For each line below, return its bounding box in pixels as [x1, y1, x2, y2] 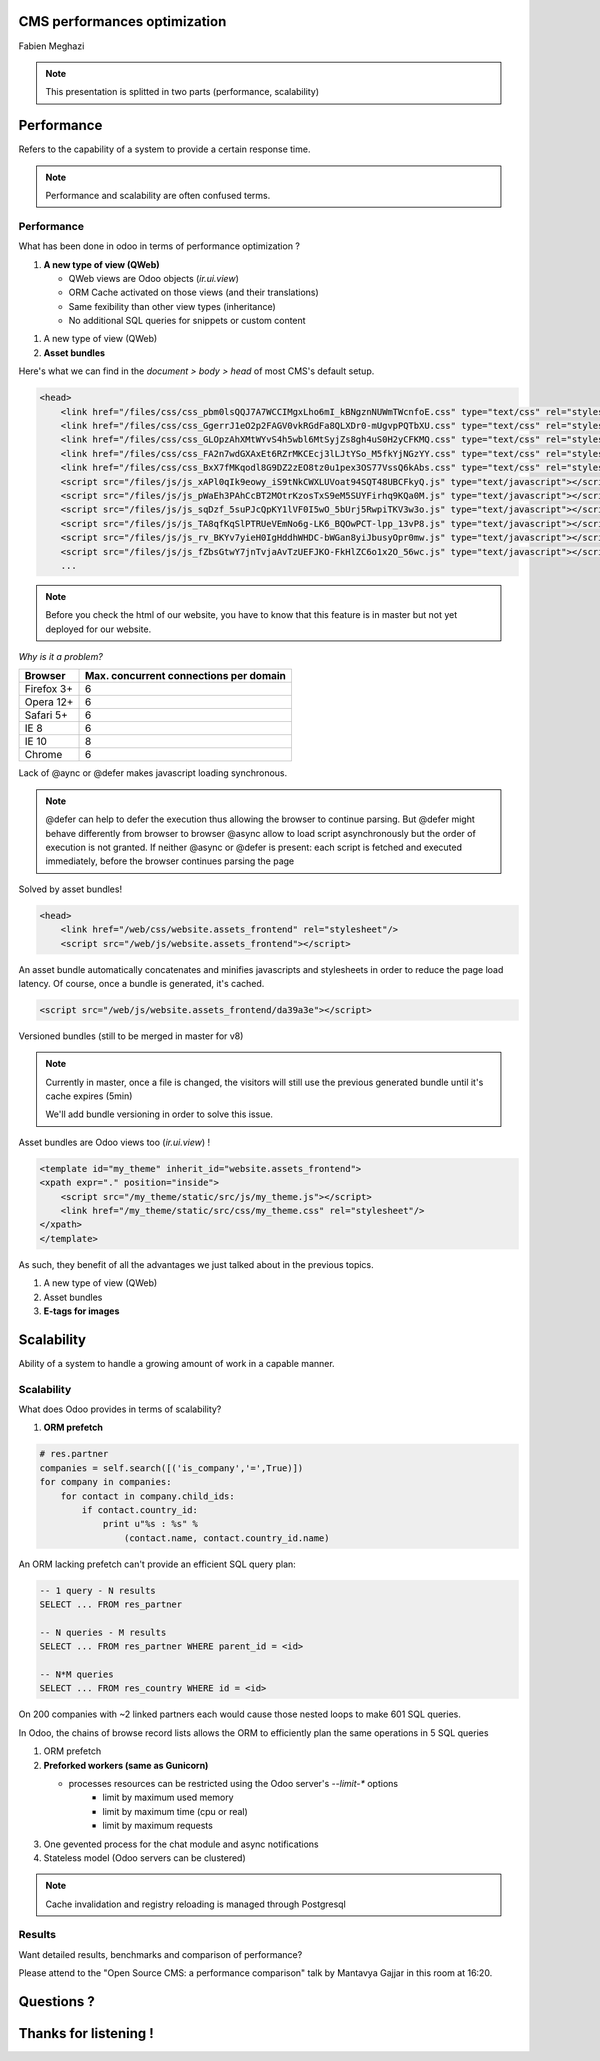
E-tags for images [43, 1305, 120, 1317]
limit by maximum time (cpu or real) [102, 1805, 249, 1817]
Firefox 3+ [24, 682, 74, 696]
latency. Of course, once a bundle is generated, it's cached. [18, 977, 265, 989]
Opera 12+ [24, 695, 74, 709]
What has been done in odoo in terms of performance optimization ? [18, 240, 300, 252]
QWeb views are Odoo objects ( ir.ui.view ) [68, 272, 239, 284]
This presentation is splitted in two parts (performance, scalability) [45, 86, 320, 98]
